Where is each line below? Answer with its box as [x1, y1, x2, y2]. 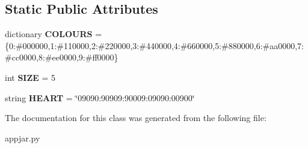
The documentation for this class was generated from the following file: [5, 111, 266, 124]
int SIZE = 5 [5, 71, 56, 83]
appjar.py [5, 131, 40, 144]
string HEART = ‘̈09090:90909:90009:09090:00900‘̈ [5, 91, 195, 104]
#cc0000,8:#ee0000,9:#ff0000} [5, 51, 119, 64]
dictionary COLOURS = [5, 28, 102, 40]
